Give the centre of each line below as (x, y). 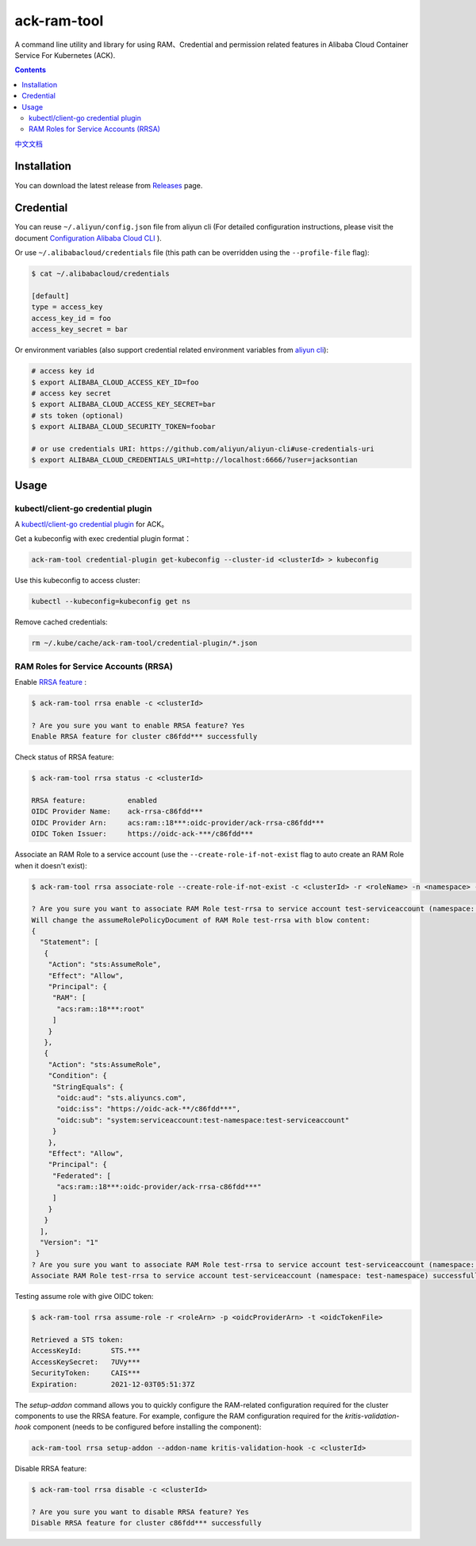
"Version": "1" (69, 1243)
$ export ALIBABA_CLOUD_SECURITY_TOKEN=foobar (123, 427)
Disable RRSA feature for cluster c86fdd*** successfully (146, 1523)
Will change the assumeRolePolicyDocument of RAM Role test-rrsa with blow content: (201, 920)
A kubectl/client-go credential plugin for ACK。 (92, 524)
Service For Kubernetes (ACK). (65, 55)
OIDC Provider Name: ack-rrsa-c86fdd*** (117, 812)
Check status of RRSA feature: (64, 757)
